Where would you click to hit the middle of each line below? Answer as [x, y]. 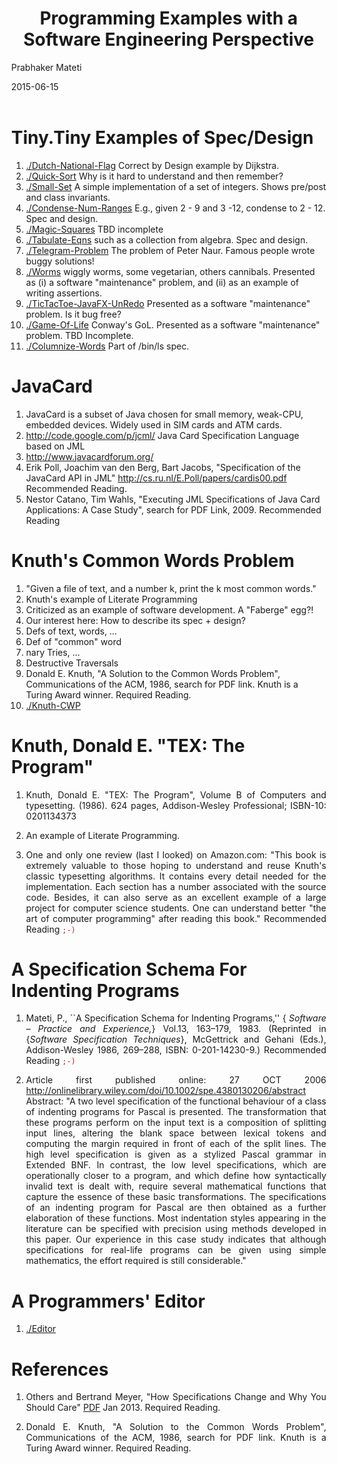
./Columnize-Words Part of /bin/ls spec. [107, 346]
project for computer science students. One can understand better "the [176, 908]
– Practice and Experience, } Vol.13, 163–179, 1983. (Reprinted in [176, 1029]
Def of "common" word [73, 641]
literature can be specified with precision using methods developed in [176, 1229]
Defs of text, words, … [71, 631]
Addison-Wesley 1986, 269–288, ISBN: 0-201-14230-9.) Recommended [176, 1050]
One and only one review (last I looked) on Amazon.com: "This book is [176, 854]
